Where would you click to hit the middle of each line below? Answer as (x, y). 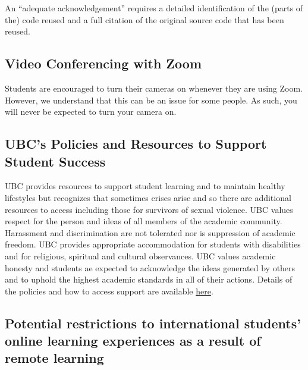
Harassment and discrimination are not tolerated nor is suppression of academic (150, 232)
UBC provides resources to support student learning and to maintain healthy (145, 186)
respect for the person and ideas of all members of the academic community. (144, 221)
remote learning (54, 358)
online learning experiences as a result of (133, 341)
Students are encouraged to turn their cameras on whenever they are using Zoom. (154, 88)
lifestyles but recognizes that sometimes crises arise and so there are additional (148, 197)
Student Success (55, 161)
